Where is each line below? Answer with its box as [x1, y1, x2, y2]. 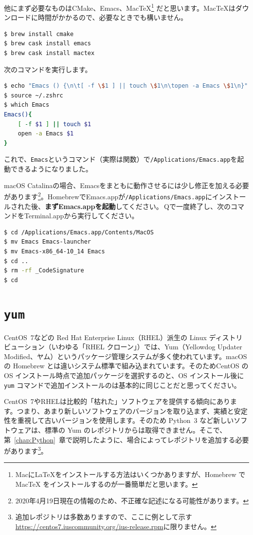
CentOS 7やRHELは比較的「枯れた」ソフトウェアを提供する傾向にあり [4, 396, 230, 406]
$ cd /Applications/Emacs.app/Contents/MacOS [4, 229, 154, 236]
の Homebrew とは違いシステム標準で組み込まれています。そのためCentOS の [4, 361, 249, 371]
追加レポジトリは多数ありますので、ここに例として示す [15, 512, 192, 522]
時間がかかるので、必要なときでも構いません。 [37, 12, 188, 22]
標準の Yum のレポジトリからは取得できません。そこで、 [44, 424, 227, 435]
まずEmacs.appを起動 [45, 201, 116, 211]
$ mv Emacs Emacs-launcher [4, 238, 91, 246]
